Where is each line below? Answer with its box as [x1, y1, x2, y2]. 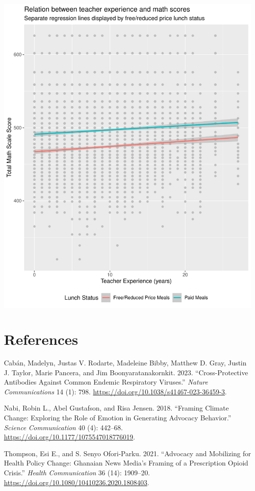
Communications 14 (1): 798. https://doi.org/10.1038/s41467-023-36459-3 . [4, 386, 227, 396]
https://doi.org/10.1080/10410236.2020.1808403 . [4, 477, 150, 487]
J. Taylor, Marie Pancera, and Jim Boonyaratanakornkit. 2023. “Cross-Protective [4, 367, 248, 377]
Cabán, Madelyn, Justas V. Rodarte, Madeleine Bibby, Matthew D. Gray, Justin [4, 358, 247, 368]
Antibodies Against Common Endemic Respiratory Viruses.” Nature [4, 377, 208, 387]
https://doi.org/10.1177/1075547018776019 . [4, 432, 135, 442]
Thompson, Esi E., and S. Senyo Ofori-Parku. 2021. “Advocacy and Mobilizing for [4, 448, 251, 458]
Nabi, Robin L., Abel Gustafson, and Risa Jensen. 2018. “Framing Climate [4, 403, 229, 413]
